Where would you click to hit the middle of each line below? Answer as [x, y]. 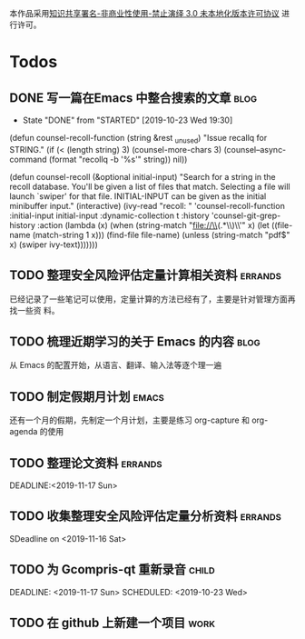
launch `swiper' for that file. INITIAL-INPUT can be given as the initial [138, 196]
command [28, 159]
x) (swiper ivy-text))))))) [54, 245]
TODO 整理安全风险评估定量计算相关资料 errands [145, 275]
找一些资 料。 [34, 310]
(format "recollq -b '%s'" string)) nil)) [118, 159]
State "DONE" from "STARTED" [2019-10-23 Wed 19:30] [128, 120]
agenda [24, 432]
